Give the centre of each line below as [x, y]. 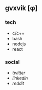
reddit [18, 83]
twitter [19, 73]
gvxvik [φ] [21, 8]
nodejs [19, 44]
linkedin [20, 78]
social [12, 62]
